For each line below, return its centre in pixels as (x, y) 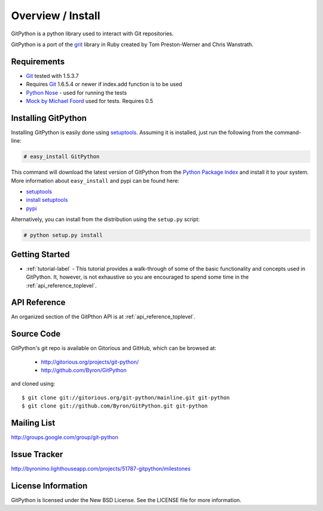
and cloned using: (33, 384)
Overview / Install (56, 16)
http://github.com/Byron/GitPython (84, 370)
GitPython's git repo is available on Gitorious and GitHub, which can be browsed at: (114, 348)
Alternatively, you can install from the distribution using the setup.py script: (106, 219)
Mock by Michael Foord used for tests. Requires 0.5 (90, 101)
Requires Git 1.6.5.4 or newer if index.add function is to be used (104, 84)
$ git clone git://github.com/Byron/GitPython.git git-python (115, 406)
